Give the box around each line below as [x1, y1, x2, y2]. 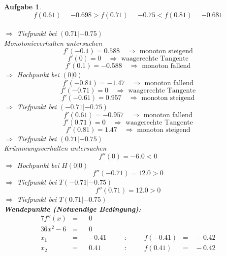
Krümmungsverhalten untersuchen [4, 143, 107, 153]
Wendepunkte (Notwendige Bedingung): [4, 203, 141, 214]
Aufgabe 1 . [4, 1, 41, 11]
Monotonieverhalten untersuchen [4, 37, 102, 48]
